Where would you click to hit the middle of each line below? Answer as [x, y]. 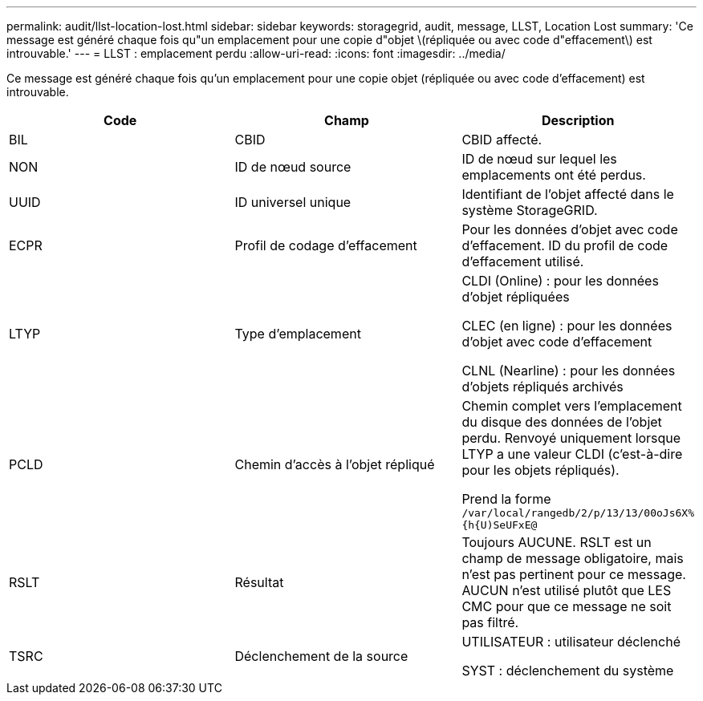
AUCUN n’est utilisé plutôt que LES [567, 590]
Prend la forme [506, 499]
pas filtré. [490, 622]
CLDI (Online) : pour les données [560, 281]
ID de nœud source [293, 167]
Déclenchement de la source [321, 656]
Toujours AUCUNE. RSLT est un [557, 542]
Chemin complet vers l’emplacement [572, 406]
